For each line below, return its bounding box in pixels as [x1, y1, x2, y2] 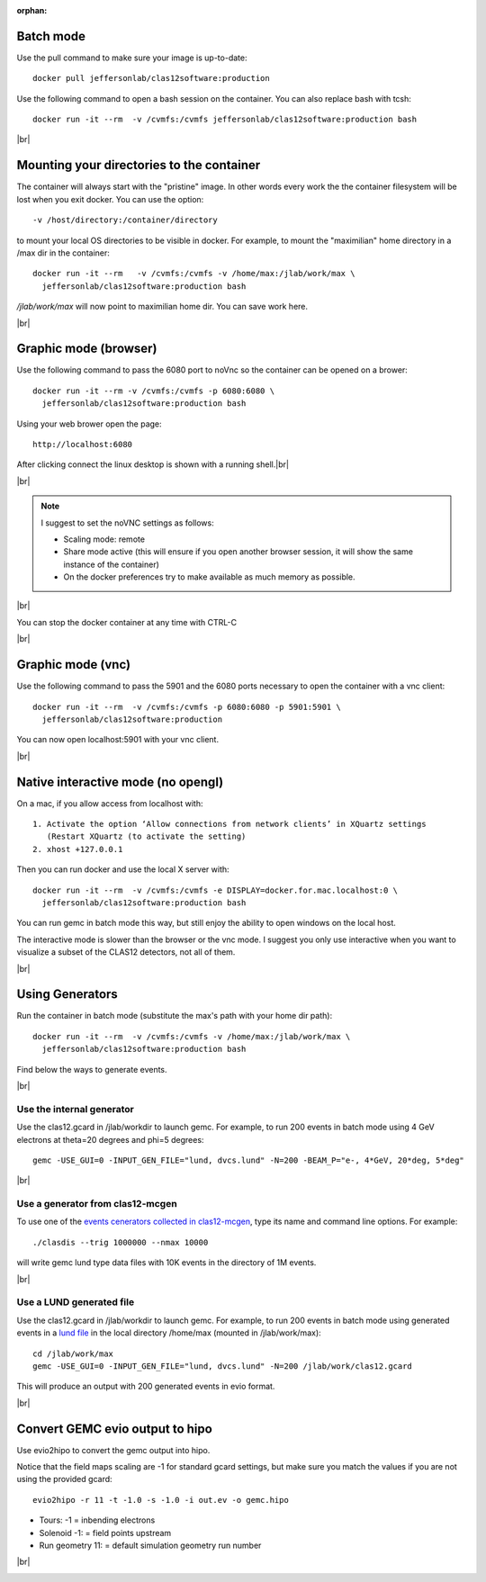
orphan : [16, 5, 48, 15]
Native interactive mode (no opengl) [16, 774, 224, 789]
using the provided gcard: [16, 1474, 112, 1485]
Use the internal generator [16, 1102, 135, 1115]
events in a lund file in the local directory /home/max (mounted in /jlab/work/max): [16, 1327, 321, 1338]
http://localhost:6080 [32, 439, 133, 449]
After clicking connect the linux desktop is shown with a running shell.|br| [16, 459, 290, 470]
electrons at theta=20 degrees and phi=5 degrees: [16, 1134, 204, 1145]
